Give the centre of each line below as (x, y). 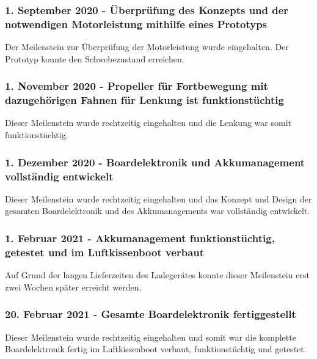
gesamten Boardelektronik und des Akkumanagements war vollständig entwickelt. (158, 211)
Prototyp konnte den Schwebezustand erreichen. (95, 58)
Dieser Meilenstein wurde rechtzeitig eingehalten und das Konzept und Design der (158, 198)
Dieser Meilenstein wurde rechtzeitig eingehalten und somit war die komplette (151, 337)
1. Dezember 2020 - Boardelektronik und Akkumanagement (155, 162)
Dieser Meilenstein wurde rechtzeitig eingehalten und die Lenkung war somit (148, 123)
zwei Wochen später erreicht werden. (73, 287)
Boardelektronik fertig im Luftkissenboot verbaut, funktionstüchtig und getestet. (156, 349)
